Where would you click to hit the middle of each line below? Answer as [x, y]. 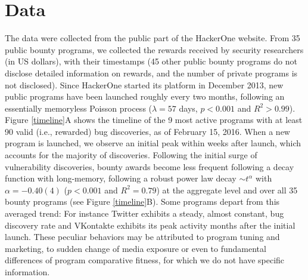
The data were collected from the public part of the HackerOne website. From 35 [153, 38]
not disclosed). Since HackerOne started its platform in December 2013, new [144, 84]
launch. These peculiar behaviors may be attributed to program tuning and [142, 237]
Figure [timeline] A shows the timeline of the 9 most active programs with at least [154, 120]
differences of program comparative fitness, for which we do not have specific [145, 260]
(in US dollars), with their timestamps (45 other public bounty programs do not [151, 61]
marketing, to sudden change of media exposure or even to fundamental [136, 248]
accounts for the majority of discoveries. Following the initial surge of [131, 155]
